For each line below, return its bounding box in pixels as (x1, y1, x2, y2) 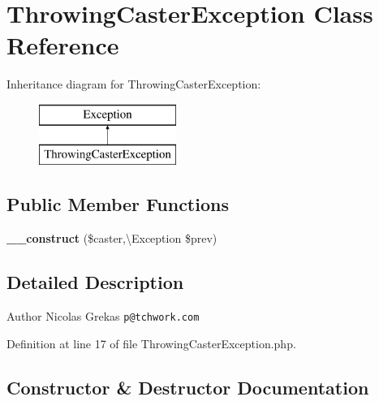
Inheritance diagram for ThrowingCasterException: (6, 75, 261, 93)
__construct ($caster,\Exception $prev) (6, 230, 217, 247)
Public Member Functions (6, 192, 229, 217)
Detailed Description (6, 269, 184, 295)
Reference (6, 28, 119, 62)
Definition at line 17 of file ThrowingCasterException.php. (6, 334, 296, 351)
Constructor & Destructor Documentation (6, 374, 369, 399)
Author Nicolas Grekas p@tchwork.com (6, 308, 200, 325)
